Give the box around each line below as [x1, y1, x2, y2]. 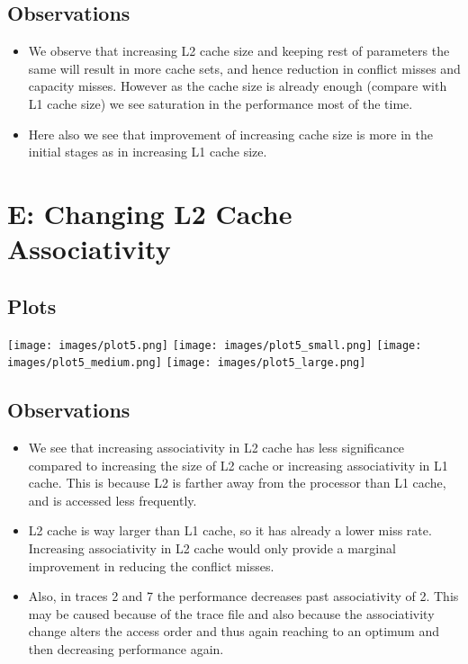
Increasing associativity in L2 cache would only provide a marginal [28, 539, 396, 558]
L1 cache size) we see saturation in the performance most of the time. [28, 94, 413, 112]
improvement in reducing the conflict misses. [28, 556, 274, 575]
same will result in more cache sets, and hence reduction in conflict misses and [28, 58, 461, 77]
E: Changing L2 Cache [7, 194, 292, 231]
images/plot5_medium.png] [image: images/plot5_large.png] [7, 356, 366, 370]
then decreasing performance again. [28, 639, 224, 658]
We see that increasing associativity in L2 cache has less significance [28, 438, 405, 457]
